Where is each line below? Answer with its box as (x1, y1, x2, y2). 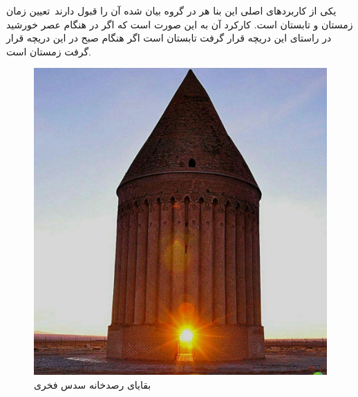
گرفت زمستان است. (6, 44, 91, 58)
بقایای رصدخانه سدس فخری (34, 378, 151, 391)
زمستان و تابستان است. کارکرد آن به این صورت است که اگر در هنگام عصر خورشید (6, 17, 353, 31)
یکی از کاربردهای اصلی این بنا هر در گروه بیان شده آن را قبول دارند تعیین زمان (6, 3, 337, 17)
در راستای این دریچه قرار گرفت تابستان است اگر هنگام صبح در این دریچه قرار (6, 30, 332, 45)
